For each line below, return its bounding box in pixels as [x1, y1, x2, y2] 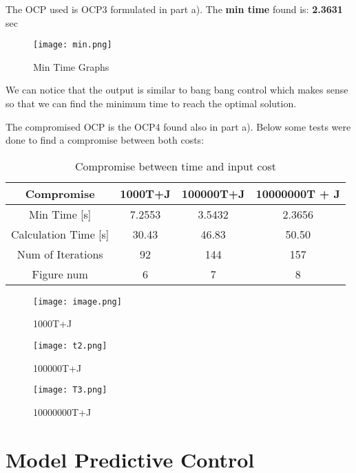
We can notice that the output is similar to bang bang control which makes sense [6, 82, 348, 97]
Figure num [32, 265, 88, 282]
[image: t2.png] [33, 341, 107, 351]
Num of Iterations [17, 245, 103, 262]
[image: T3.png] [33, 385, 107, 395]
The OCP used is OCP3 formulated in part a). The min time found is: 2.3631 [6, 2, 343, 16]
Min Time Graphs [33, 59, 109, 74]
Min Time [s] [29, 206, 92, 222]
